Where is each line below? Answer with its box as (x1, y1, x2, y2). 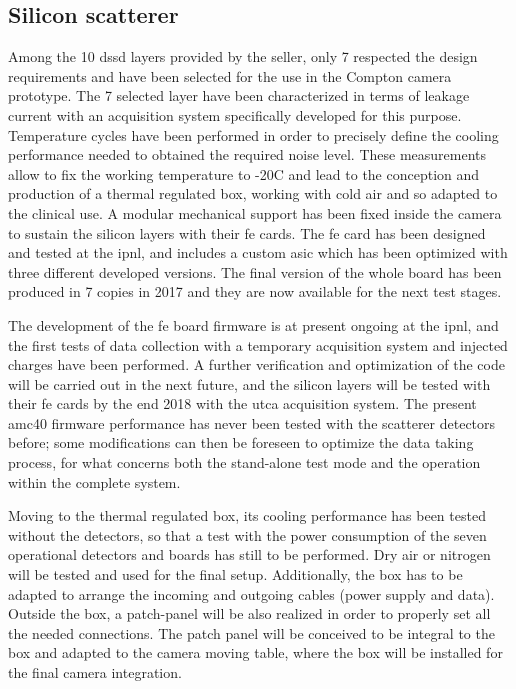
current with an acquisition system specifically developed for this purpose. (8, 104, 462, 125)
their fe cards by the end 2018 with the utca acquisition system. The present (8, 393, 477, 414)
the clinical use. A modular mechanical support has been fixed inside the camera (8, 202, 502, 223)
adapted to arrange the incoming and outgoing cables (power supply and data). (8, 583, 495, 604)
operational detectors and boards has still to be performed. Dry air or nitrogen (8, 544, 491, 565)
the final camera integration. (8, 662, 182, 683)
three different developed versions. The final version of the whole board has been (8, 261, 502, 282)
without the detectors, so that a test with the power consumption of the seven (8, 524, 487, 545)
